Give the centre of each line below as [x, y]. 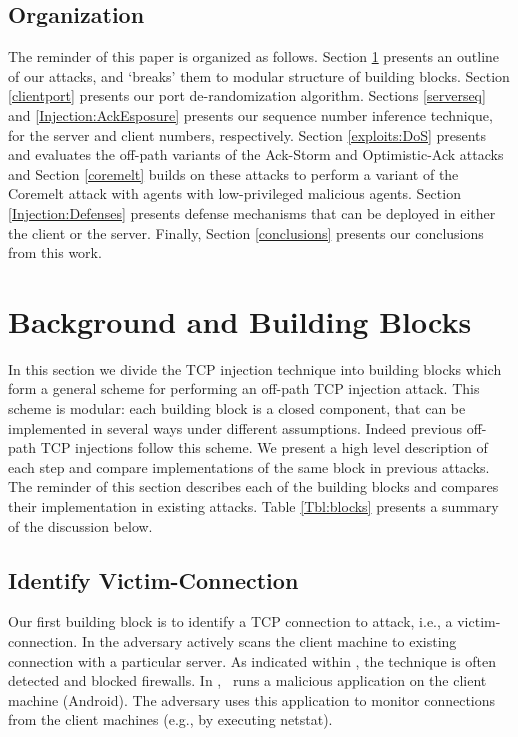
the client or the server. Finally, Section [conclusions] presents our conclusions [246, 232]
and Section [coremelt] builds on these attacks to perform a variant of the [233, 173]
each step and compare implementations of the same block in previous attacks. [249, 466]
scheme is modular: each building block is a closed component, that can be [237, 408]
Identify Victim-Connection [153, 579]
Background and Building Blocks [240, 320]
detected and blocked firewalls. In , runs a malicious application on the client [247, 680]
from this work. [55, 252]
